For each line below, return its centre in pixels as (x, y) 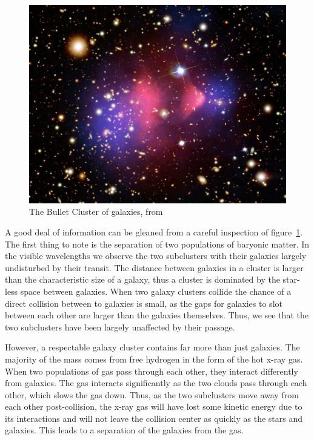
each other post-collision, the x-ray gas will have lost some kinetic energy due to (154, 406)
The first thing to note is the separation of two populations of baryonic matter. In (157, 244)
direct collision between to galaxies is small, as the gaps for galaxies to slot (144, 303)
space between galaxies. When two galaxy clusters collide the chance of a (156, 291)
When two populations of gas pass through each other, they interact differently (152, 371)
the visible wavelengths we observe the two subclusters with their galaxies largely (156, 256)
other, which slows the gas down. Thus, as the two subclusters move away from (152, 394)
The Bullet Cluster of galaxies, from (96, 212)
